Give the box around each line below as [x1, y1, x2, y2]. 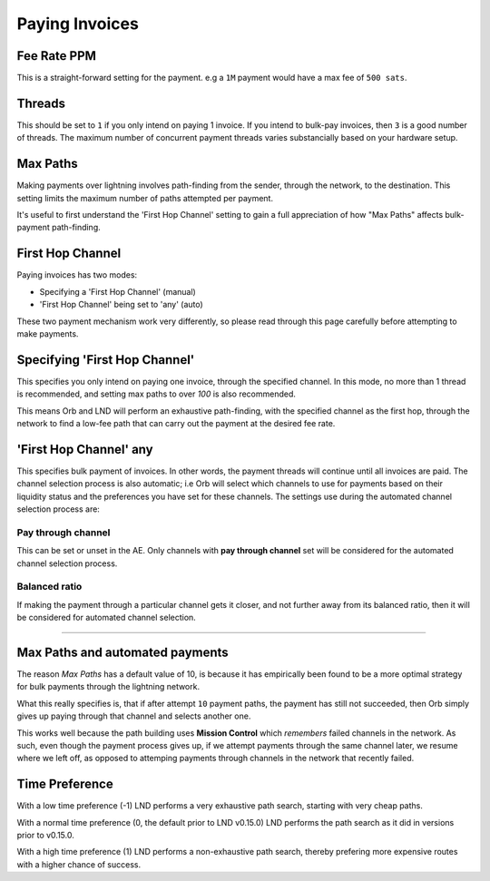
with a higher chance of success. [16, 858, 142, 870]
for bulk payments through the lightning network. [16, 681, 200, 692]
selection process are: [16, 504, 100, 514]
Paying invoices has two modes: [16, 269, 138, 280]
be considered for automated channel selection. [16, 612, 197, 623]
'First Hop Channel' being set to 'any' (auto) [39, 299, 203, 310]
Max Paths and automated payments [16, 644, 229, 660]
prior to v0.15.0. [16, 830, 74, 841]
